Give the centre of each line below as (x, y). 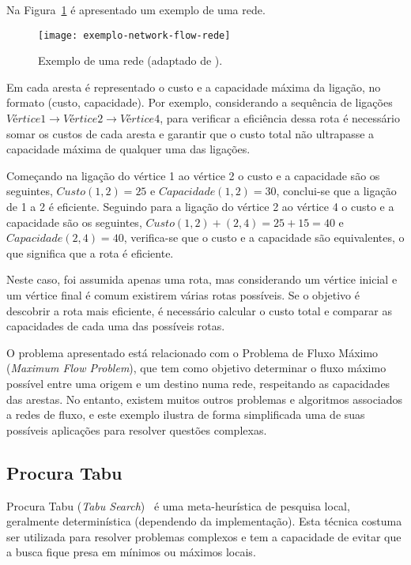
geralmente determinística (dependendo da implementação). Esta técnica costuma (204, 521)
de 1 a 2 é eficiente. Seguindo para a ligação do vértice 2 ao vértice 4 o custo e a (200, 206)
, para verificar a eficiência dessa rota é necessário (280, 118)
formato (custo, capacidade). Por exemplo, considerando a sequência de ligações (200, 102)
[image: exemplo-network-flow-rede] (134, 35)
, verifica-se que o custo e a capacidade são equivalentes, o (264, 237)
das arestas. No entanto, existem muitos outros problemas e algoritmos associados (205, 399)
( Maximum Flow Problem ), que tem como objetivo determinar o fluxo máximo (196, 368)
